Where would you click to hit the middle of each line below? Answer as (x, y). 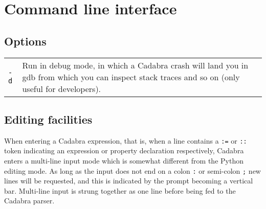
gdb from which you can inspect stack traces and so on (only (131, 77)
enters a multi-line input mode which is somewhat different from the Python (124, 161)
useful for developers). (62, 88)
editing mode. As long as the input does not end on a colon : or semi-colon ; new (132, 170)
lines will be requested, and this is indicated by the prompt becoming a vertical (129, 181)
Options (25, 41)
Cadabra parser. (29, 201)
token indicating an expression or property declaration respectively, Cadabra (124, 150)
